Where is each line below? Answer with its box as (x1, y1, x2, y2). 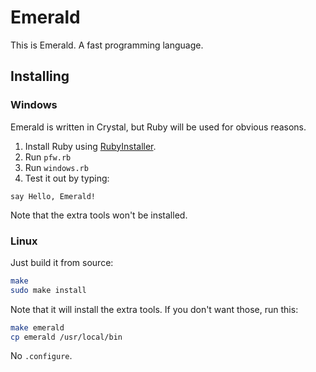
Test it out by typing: (24, 172, 110, 184)
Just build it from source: (10, 256, 114, 268)
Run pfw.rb (24, 151, 72, 163)
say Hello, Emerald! (10, 191, 97, 201)
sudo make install (10, 285, 87, 295)
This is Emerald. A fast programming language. (10, 39, 204, 51)
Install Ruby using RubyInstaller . (24, 140, 157, 152)
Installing (10, 68, 70, 85)
